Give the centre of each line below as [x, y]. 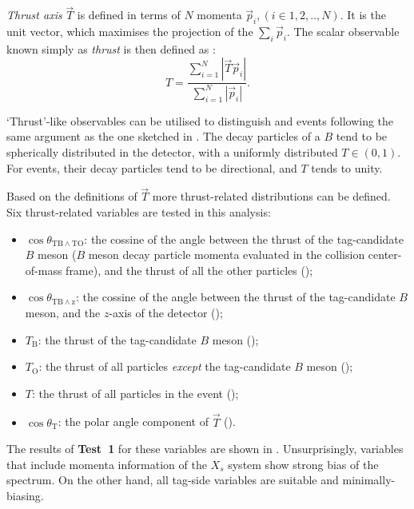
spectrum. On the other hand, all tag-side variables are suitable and [173, 480]
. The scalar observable [343, 32]
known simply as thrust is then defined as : [111, 48]
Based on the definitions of [72, 196]
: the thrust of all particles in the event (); [135, 393]
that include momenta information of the [107, 464]
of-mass [44, 270]
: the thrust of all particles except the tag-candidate [165, 366]
